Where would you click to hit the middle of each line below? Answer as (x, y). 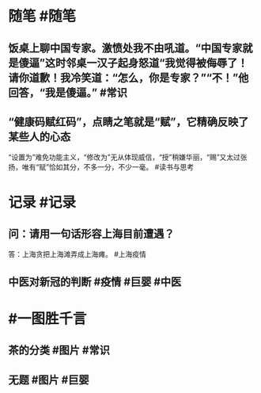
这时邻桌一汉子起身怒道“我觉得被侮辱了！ (146, 63)
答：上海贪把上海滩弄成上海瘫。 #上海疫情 (77, 254)
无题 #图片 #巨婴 (49, 380)
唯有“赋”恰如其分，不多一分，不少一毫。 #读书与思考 (108, 167)
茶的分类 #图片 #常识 (59, 351)
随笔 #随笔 (42, 16)
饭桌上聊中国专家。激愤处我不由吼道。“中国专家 (125, 48)
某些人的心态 (40, 137)
